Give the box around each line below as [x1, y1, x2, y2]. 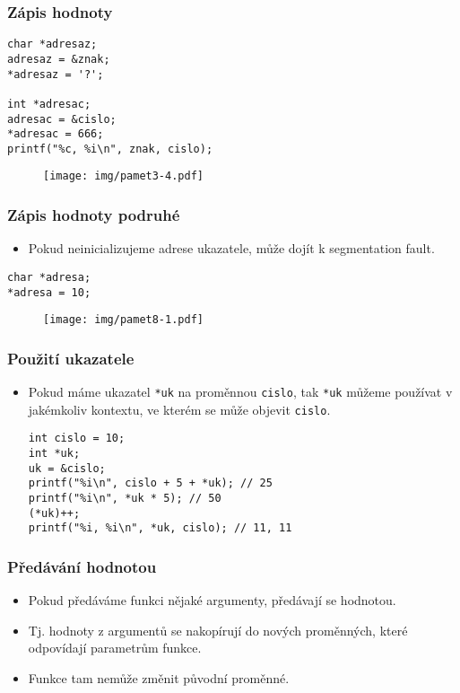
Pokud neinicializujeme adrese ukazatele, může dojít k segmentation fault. [28, 239, 435, 258]
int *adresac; [7, 97, 91, 110]
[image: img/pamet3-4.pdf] [43, 170, 204, 183]
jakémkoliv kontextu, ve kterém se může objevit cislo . [28, 399, 331, 418]
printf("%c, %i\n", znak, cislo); [7, 142, 213, 155]
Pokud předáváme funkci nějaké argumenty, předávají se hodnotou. [28, 591, 396, 610]
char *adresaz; [7, 38, 98, 51]
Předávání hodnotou [7, 555, 157, 577]
